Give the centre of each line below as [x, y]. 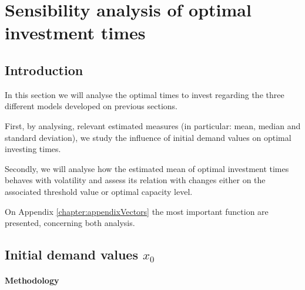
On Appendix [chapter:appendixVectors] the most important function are [137, 211]
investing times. [33, 149]
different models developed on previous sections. [91, 106]
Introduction [44, 70]
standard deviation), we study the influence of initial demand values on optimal [148, 137]
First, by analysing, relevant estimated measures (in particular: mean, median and [153, 125]
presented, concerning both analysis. [70, 223]
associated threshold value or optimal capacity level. [99, 191]
